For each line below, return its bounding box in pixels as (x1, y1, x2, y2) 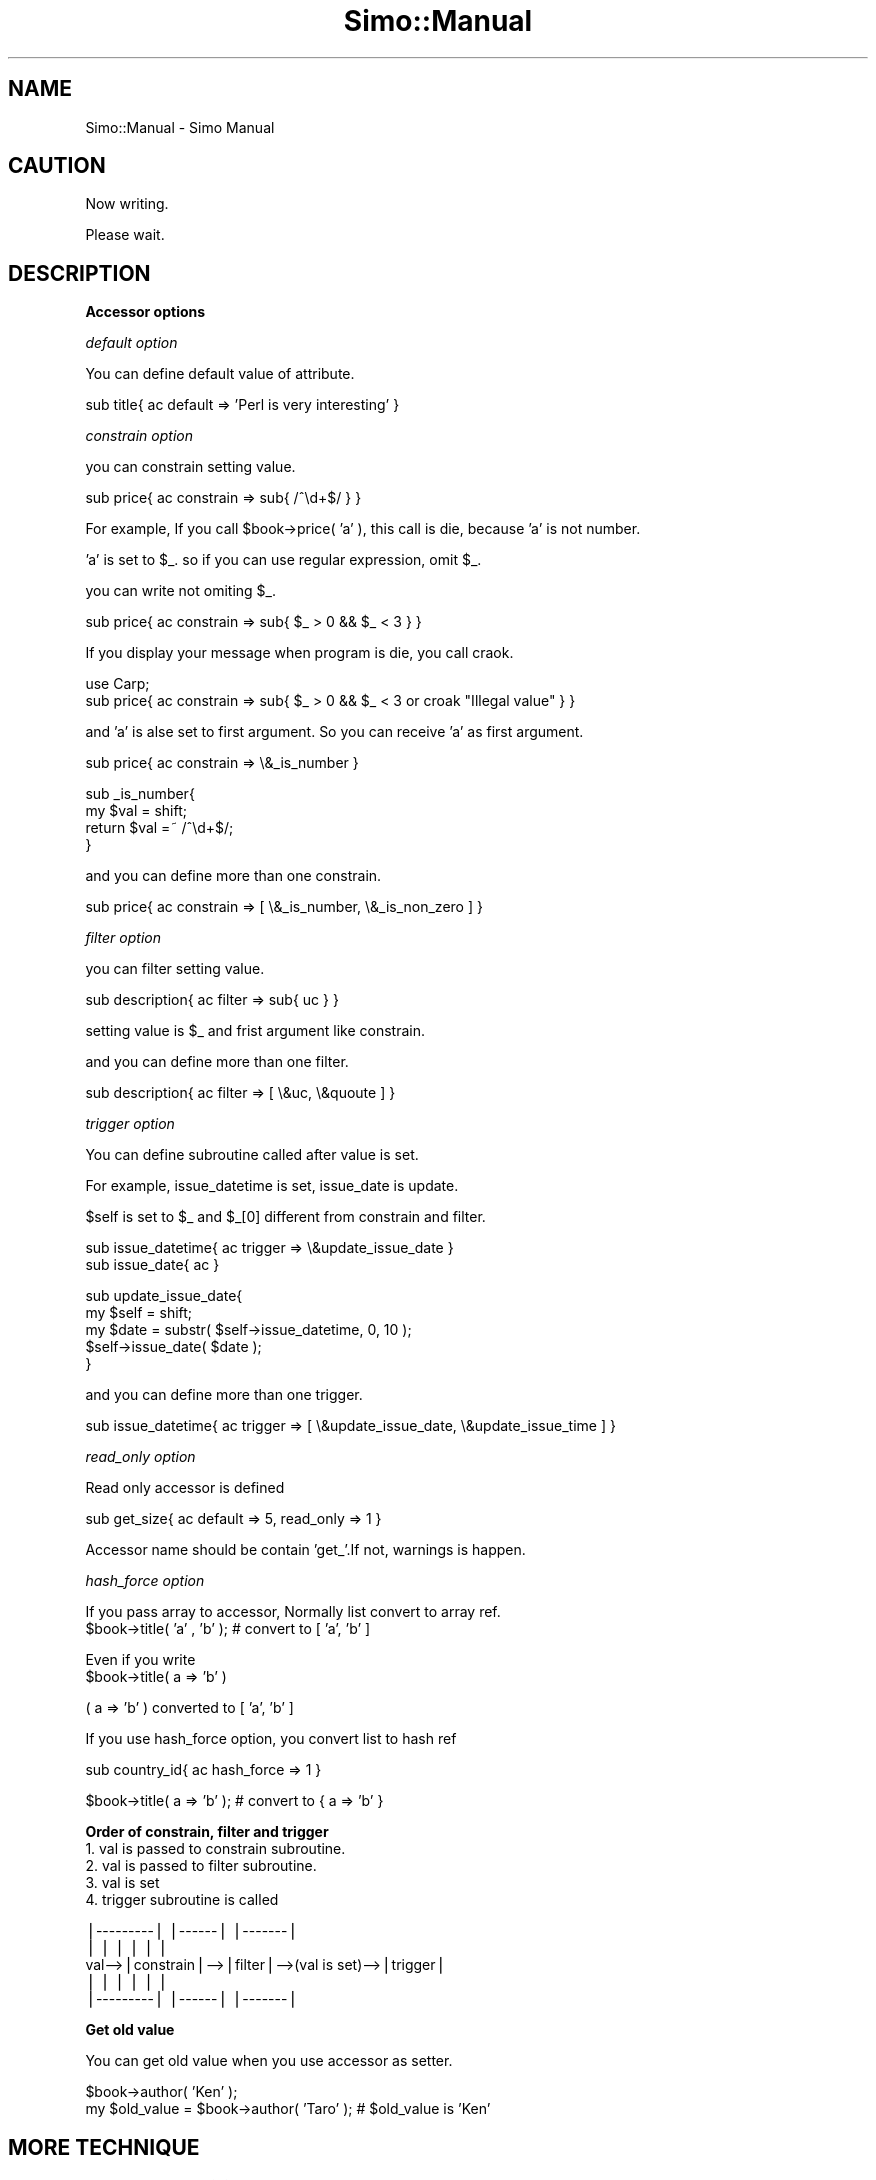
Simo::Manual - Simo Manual (85, 118, 275, 136)
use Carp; (85, 675, 150, 693)
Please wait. (85, 226, 165, 244)
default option (85, 334, 178, 352)
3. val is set (85, 1874, 160, 1892)
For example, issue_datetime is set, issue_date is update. (85, 1177, 459, 1195)
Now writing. (85, 195, 169, 213)
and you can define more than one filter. (85, 1053, 349, 1071)
